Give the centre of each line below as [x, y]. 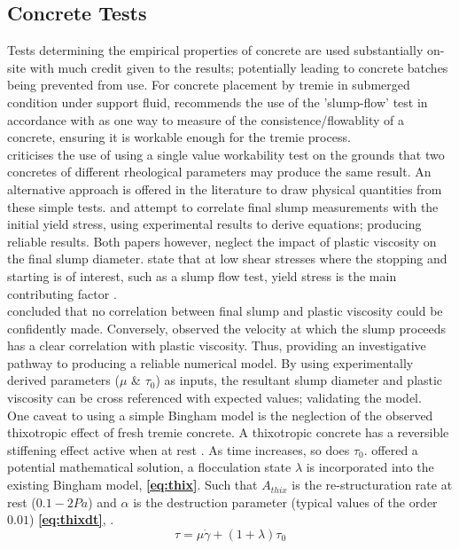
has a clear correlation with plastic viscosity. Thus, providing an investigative [217, 345]
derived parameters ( [63, 380]
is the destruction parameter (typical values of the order [285, 502]
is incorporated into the [370, 467]
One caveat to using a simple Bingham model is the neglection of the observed [220, 415]
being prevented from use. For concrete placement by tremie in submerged [209, 85]
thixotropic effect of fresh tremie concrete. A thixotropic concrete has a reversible [228, 432]
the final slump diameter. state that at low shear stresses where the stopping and [227, 259]
